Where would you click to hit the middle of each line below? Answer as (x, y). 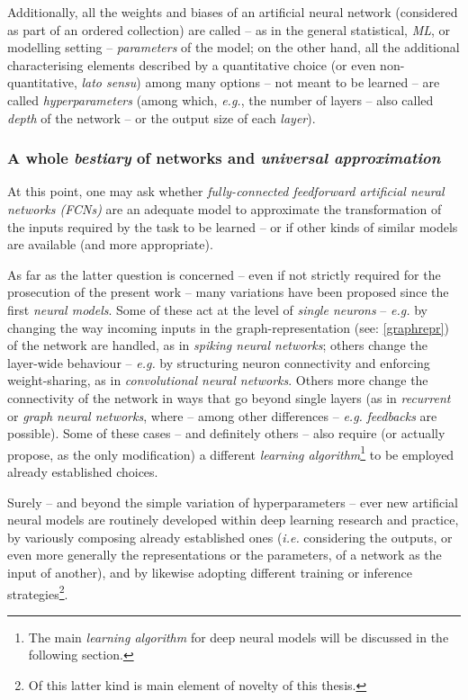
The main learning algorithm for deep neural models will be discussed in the (238, 637)
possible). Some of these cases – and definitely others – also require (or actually (226, 433)
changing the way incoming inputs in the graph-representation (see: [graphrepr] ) (228, 327)
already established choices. (83, 471)
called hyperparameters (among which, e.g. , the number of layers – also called (220, 99)
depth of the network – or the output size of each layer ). (162, 117)
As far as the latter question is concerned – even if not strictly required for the (224, 274)
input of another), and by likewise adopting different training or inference (210, 572)
